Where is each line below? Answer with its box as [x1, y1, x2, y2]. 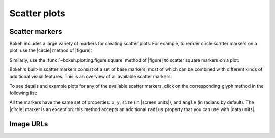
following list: [9, 90, 38, 96]
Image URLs [9, 120, 48, 128]
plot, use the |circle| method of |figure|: [9, 47, 92, 53]
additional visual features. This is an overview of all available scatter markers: [9, 73, 172, 79]
